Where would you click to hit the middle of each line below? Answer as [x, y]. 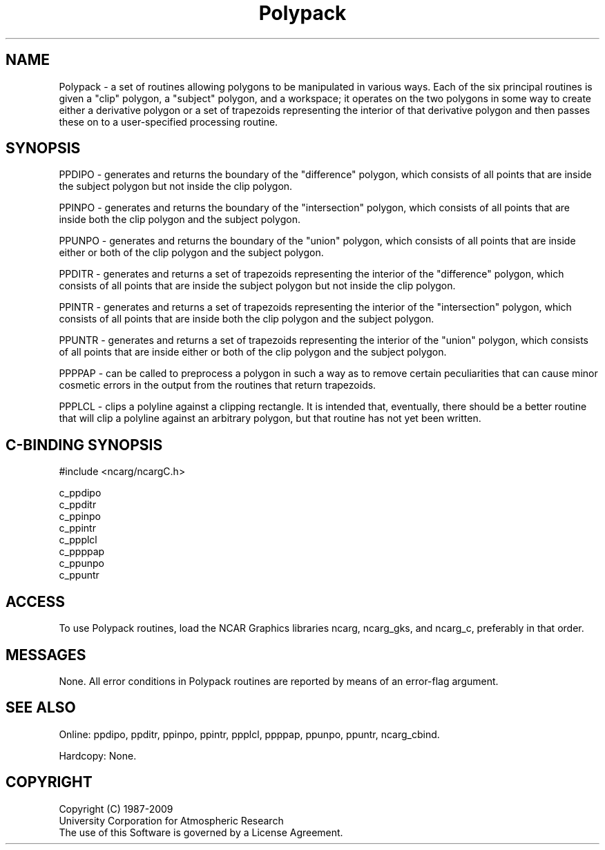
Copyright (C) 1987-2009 [116, 809]
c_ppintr [77, 528]
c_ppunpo [81, 563]
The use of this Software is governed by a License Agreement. [201, 832]
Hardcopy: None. [98, 755]
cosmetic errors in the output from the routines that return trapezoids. [218, 385]
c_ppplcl [78, 540]
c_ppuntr [79, 575]
